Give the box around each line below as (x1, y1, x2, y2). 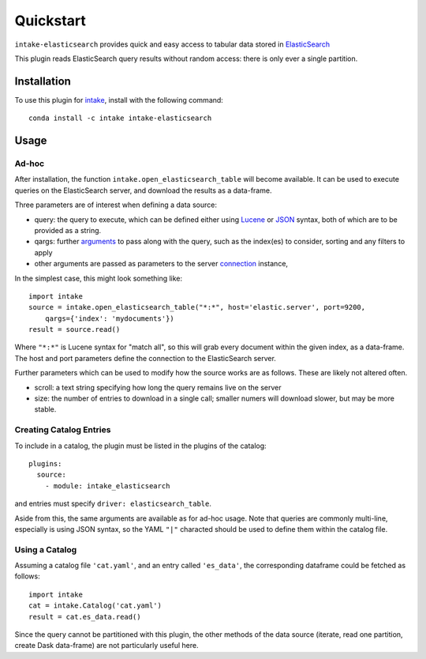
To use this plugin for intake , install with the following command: (14, 95, 224, 104)
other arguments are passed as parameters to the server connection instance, (34, 259, 288, 269)
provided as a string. (34, 225, 102, 235)
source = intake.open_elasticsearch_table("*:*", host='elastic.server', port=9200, (28, 303, 366, 312)
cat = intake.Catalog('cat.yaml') (28, 601, 162, 610)
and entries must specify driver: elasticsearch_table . (14, 499, 212, 509)
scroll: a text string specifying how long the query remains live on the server (34, 382, 282, 392)
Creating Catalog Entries (14, 424, 111, 435)
